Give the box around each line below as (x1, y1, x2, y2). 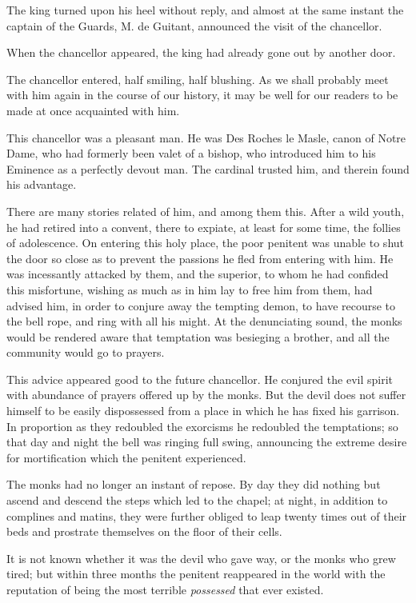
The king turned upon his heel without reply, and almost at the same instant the (6, 2, 404, 18)
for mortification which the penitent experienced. (6, 449, 246, 465)
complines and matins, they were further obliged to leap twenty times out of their (6, 507, 407, 524)
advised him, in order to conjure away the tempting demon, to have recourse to (6, 297, 396, 313)
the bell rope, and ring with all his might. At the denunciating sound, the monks (6, 313, 402, 329)
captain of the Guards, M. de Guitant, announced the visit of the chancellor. (6, 17, 382, 34)
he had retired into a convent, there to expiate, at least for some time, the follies (6, 218, 401, 235)
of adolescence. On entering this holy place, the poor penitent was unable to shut (6, 234, 404, 251)
